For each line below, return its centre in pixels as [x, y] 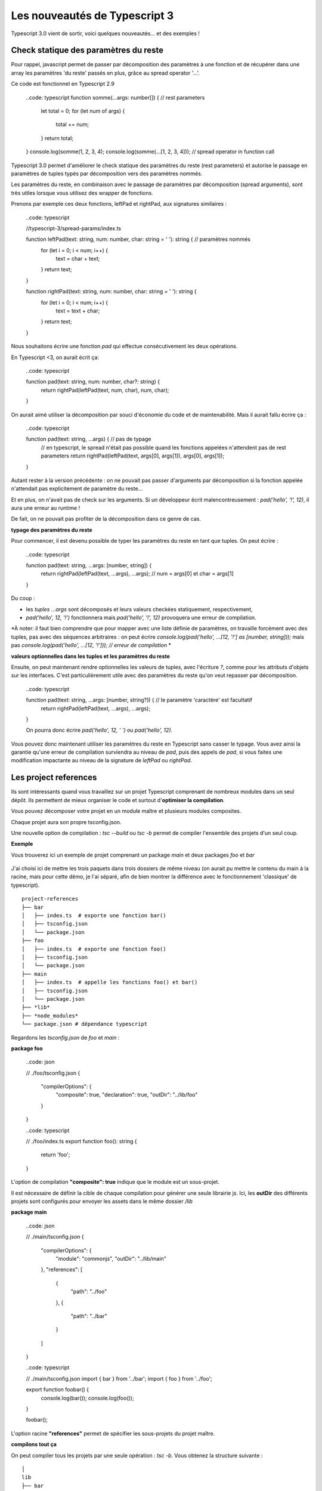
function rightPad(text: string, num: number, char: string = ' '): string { [111, 292]
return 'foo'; [55, 1155]
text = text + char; [78, 311]
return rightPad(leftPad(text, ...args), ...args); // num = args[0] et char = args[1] [137, 574]
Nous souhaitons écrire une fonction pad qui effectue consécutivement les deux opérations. [124, 347]
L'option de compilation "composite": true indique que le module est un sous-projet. [115, 1182]
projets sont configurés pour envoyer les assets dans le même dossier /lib [102, 1201]
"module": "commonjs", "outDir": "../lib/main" [111, 1258]
